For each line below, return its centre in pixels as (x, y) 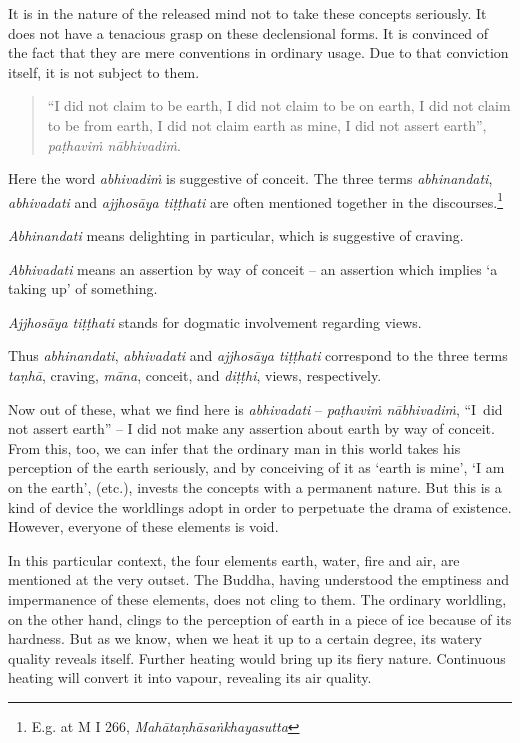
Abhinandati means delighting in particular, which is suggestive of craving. (236, 235)
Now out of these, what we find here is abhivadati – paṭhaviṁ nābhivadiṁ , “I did (255, 408)
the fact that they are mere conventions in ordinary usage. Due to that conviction (258, 52)
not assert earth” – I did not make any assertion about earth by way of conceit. (251, 428)
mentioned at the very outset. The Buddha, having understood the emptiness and (259, 579)
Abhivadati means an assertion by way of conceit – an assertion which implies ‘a (253, 268)
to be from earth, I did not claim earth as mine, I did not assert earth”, (267, 124)
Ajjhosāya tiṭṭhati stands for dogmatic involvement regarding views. (215, 321)
